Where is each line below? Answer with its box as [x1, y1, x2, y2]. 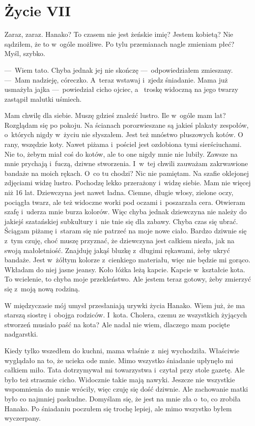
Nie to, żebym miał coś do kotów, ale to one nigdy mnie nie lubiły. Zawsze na [4, 148, 238, 159]
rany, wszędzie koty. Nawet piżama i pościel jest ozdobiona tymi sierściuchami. [4, 139, 242, 149]
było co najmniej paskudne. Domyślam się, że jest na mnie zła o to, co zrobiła [4, 393, 241, 403]
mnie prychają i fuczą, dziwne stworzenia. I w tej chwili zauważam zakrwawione [4, 158, 248, 169]
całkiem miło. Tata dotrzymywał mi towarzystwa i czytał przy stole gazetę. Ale [4, 365, 245, 375]
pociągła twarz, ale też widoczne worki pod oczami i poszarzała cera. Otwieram [4, 197, 245, 207]
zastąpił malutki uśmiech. [4, 93, 82, 104]
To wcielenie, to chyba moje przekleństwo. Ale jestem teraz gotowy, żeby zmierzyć [4, 274, 251, 284]
